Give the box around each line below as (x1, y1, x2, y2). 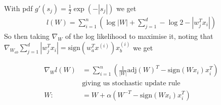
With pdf (4, 3, 33, 13)
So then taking (4, 31, 50, 41)
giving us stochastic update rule (82, 80, 181, 87)
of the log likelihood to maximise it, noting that (65, 31, 213, 41)
